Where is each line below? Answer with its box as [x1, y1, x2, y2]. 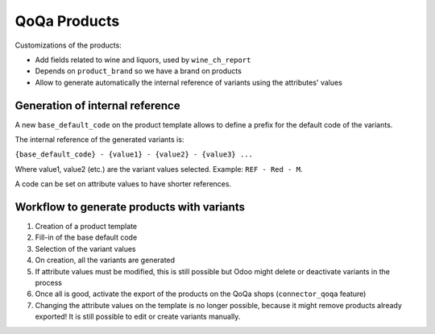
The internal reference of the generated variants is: [14, 135, 184, 144]
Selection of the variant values [35, 244, 136, 253]
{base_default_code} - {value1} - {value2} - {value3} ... [14, 150, 254, 159]
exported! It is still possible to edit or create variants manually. [35, 311, 241, 322]
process [35, 278, 62, 288]
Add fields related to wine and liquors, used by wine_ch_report [35, 55, 251, 65]
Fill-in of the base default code [35, 232, 138, 242]
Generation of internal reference [14, 98, 180, 112]
